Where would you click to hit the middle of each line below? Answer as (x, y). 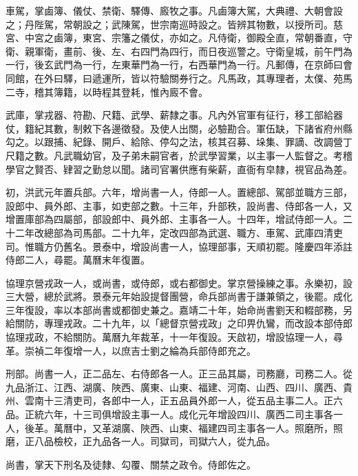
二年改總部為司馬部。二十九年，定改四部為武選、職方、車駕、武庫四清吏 (179, 232)
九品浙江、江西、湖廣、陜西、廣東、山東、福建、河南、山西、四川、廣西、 (174, 387)
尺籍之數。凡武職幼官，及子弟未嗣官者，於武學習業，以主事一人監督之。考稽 (179, 155)
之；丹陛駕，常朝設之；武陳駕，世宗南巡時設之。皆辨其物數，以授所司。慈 (174, 24)
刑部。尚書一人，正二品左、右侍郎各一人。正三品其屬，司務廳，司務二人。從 (179, 374)
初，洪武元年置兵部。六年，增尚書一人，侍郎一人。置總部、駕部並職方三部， (179, 192)
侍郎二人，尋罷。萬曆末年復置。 (78, 260)
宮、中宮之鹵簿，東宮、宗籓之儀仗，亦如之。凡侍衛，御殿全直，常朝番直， (174, 38)
